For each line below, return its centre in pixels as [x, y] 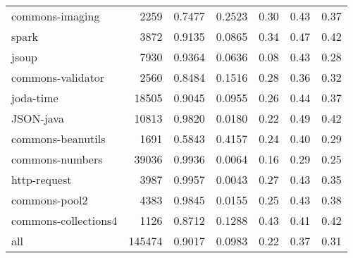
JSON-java [38, 118]
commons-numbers [57, 159]
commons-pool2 [50, 200]
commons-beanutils [58, 139]
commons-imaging [56, 16]
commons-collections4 [64, 220]
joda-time [35, 98]
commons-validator [58, 77]
